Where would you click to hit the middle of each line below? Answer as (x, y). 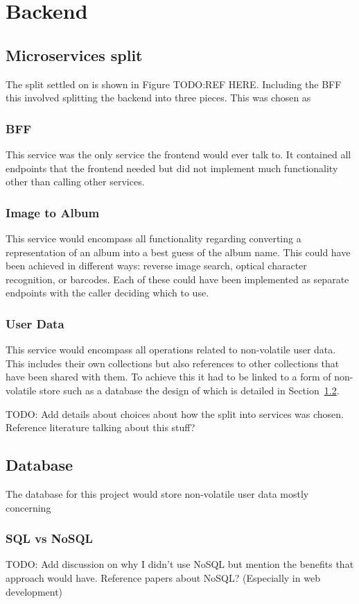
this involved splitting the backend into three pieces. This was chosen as (158, 98)
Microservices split (74, 54)
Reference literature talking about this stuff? (100, 427)
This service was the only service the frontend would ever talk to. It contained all (178, 154)
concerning (28, 507)
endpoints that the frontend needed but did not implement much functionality (172, 168)
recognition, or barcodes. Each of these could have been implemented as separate (177, 279)
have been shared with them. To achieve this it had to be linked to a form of (168, 377)
